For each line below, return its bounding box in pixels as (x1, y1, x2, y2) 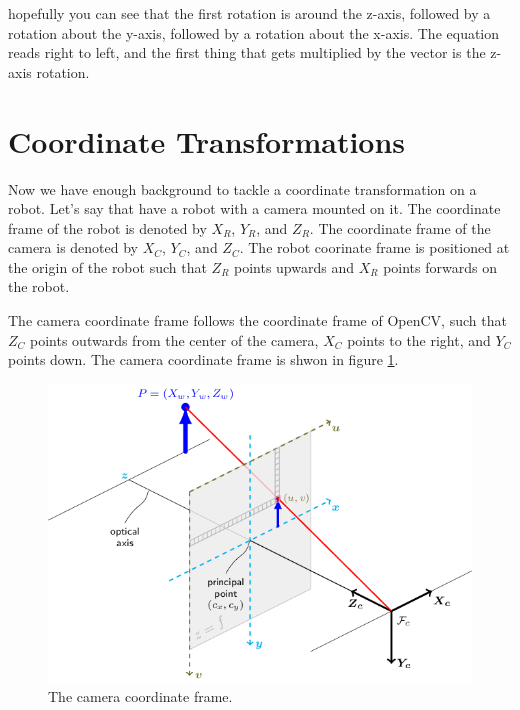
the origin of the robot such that (8, 256, 207, 277)
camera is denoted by (8, 237, 138, 258)
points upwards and (234, 256, 354, 277)
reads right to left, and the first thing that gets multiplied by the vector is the (8, 42, 486, 63)
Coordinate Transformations (8, 120, 406, 161)
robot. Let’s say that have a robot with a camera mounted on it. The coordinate (8, 198, 501, 219)
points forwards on (383, 256, 497, 277)
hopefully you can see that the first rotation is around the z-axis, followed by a (8, 3, 491, 23)
